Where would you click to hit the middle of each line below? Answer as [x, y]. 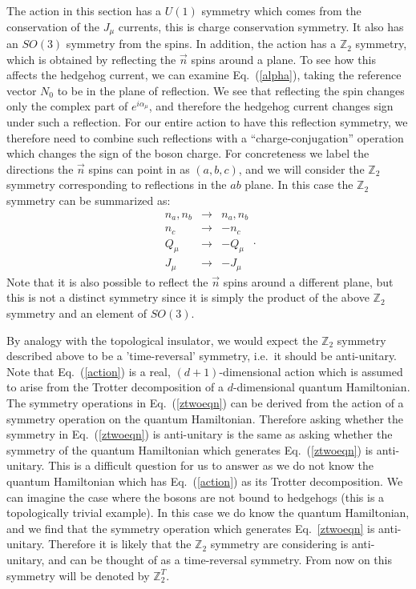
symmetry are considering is [279, 544]
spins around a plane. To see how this [283, 59]
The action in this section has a [84, 10]
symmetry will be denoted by [78, 575]
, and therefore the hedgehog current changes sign [271, 106]
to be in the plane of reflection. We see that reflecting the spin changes [231, 90]
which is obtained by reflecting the [91, 59]
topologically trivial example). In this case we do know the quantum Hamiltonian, [208, 513]
